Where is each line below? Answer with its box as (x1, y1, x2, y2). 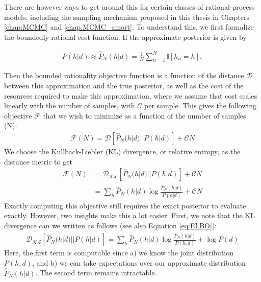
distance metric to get (4, 156, 72, 167)
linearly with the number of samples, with (4, 100, 135, 111)
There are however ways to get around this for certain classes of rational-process (4, 2, 255, 12)
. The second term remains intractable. (35, 267, 157, 278)
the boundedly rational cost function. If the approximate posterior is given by (4, 31, 247, 42)
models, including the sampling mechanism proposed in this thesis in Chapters (4, 11, 249, 22)
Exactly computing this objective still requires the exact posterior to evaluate (4, 200, 246, 210)
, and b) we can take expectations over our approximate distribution (32, 257, 246, 268)
